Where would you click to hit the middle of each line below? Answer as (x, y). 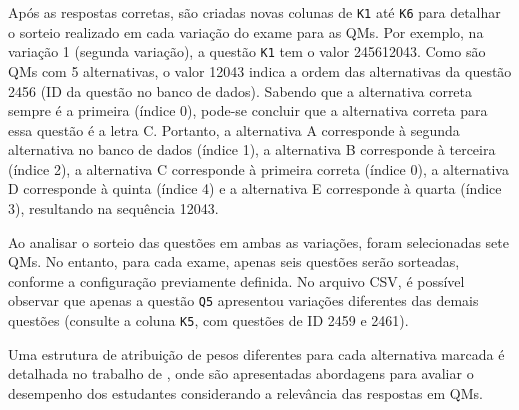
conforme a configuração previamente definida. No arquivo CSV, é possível (236, 280)
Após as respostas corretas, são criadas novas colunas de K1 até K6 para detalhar (254, 12)
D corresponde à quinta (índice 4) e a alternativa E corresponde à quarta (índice (255, 188)
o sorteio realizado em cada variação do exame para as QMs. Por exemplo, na (246, 31)
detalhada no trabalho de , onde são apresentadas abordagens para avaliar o (241, 373)
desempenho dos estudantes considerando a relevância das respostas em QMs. (245, 392)
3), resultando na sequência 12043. (113, 208)
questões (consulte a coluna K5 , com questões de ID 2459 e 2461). (208, 320)
